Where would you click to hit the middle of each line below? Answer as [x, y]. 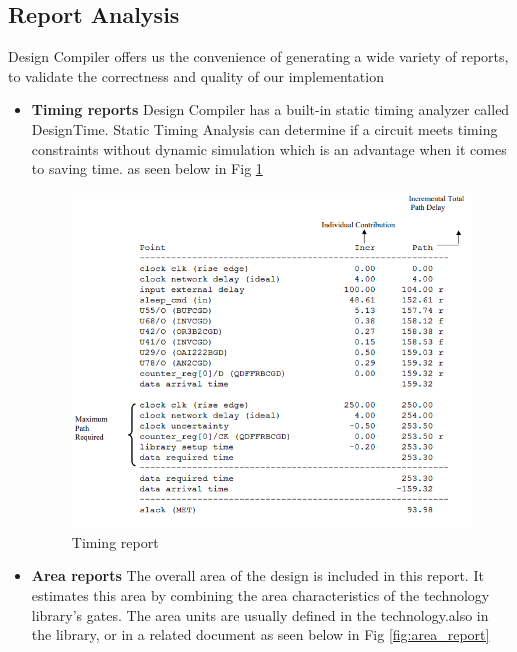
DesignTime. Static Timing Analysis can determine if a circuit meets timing [264, 128]
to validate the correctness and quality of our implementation [196, 75]
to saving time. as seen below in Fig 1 [147, 168]
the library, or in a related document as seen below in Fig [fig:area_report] [260, 634]
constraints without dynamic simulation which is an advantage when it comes [269, 148]
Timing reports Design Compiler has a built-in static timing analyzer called [270, 109]
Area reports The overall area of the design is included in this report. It [257, 575]
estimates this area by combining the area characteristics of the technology [260, 595]
